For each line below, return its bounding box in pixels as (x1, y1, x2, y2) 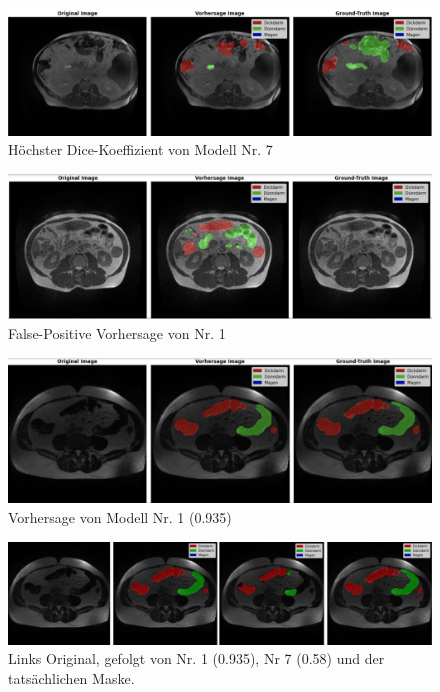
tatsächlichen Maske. (8, 667, 135, 688)
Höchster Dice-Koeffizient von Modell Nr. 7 (8, 139, 273, 160)
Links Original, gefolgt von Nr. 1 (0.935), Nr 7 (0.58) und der (8, 648, 385, 669)
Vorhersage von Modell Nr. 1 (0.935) (8, 507, 232, 527)
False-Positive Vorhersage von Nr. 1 (8, 323, 226, 344)
